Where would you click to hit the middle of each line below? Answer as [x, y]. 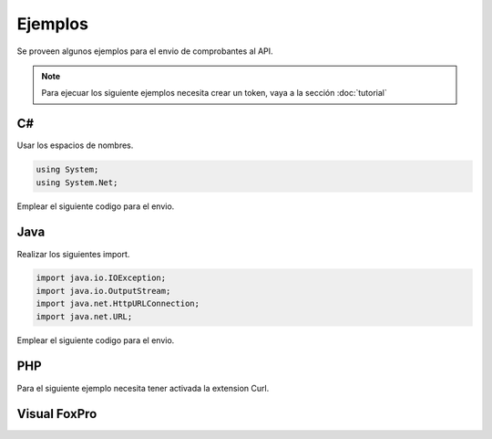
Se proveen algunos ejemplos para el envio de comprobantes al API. [145, 51]
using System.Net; [77, 182]
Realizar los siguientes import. [73, 254]
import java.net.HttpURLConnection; [118, 304]
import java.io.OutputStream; [103, 291]
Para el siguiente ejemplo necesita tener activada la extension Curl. [143, 388]
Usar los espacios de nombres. [75, 145]
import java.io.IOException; [101, 278]
